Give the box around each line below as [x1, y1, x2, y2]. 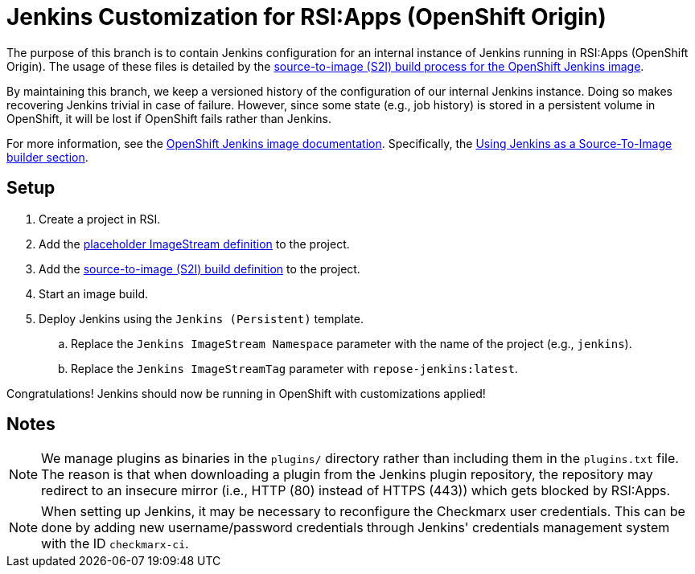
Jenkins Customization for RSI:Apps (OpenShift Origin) [6, 3, 607, 31]
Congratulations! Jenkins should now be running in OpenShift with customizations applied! [6, 386, 486, 400]
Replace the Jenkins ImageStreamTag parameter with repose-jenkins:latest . [71, 361, 518, 375]
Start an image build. [39, 286, 149, 301]
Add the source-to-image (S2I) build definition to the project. [39, 261, 360, 276]
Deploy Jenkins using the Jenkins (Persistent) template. [39, 311, 364, 326]
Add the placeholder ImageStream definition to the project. [39, 236, 350, 251]
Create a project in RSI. [39, 211, 161, 226]
